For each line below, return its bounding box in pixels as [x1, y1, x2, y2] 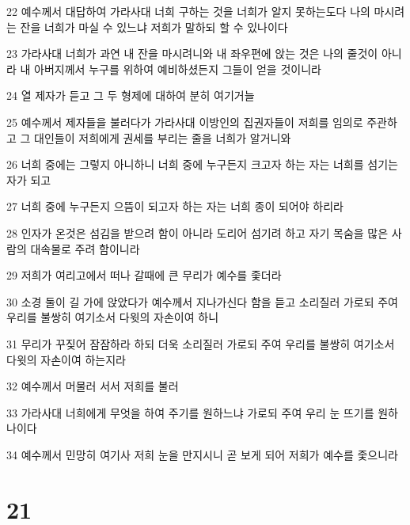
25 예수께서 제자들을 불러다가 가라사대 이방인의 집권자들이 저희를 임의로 [6, 113, 363, 130]
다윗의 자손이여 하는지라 [6, 351, 127, 367]
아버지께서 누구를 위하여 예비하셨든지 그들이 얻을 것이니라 [34, 60, 321, 77]
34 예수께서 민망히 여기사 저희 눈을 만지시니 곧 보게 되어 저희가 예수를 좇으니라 [6, 446, 398, 462]
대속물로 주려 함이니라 [30, 240, 140, 257]
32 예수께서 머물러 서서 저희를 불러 [6, 378, 179, 394]
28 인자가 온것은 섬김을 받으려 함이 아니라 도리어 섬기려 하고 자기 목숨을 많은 [6, 224, 389, 241]
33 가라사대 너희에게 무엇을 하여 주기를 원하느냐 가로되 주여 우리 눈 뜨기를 [6, 404, 374, 420]
